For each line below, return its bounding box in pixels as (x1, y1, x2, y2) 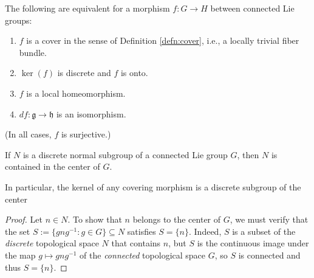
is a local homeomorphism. (26, 86, 126, 99)
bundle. (19, 46, 47, 58)
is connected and (238, 248, 301, 261)
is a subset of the (232, 224, 296, 237)
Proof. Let (5, 213, 43, 226)
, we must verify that (230, 213, 309, 226)
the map (5, 248, 36, 261)
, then (237, 148, 259, 161)
